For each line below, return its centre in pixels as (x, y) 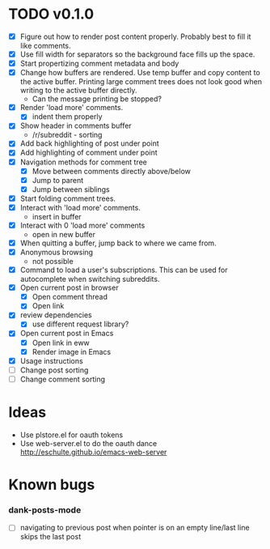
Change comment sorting (63, 379)
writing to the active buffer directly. (78, 91)
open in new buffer (63, 234)
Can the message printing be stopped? (97, 99)
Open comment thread (70, 297)
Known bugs (52, 485)
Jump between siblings (71, 189)
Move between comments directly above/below (112, 171)
